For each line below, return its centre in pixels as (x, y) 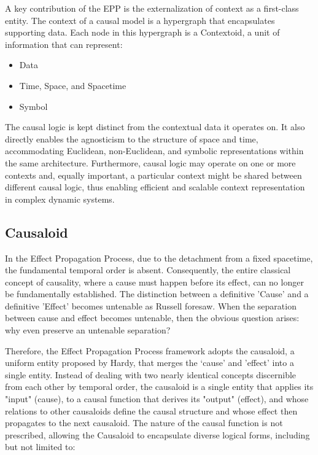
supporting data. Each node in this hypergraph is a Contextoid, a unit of (142, 32)
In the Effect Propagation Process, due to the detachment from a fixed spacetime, (159, 258)
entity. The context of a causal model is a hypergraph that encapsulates (140, 20)
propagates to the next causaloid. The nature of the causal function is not (144, 423)
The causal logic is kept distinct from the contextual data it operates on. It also (155, 127)
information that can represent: (64, 44)
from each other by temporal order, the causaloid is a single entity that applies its (159, 387)
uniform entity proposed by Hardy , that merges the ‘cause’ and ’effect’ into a (149, 363)
